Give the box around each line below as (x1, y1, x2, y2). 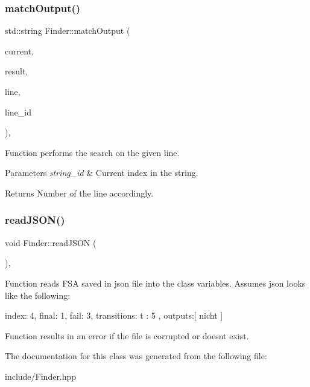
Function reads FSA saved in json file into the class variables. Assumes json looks (5, 276, 306, 289)
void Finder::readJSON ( (5, 236, 96, 249)
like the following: (5, 288, 71, 301)
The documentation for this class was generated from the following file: (5, 350, 267, 362)
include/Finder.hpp (5, 369, 77, 382)
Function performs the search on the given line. (5, 146, 180, 158)
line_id (5, 105, 31, 118)
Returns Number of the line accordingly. (5, 186, 154, 199)
